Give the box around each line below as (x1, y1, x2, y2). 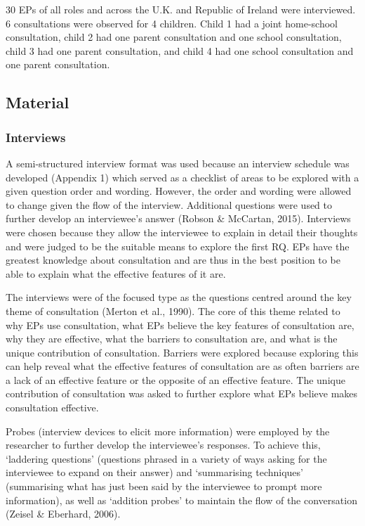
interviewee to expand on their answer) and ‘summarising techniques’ (6, 465, 303, 480)
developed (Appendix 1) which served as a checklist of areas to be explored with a (6, 169, 359, 184)
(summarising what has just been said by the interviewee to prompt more (6, 479, 322, 494)
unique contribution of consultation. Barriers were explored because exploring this (6, 345, 359, 359)
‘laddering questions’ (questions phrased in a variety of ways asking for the (6, 451, 327, 466)
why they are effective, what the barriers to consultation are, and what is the (6, 331, 338, 346)
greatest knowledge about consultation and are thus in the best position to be (6, 252, 340, 267)
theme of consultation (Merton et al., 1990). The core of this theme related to (6, 303, 340, 318)
